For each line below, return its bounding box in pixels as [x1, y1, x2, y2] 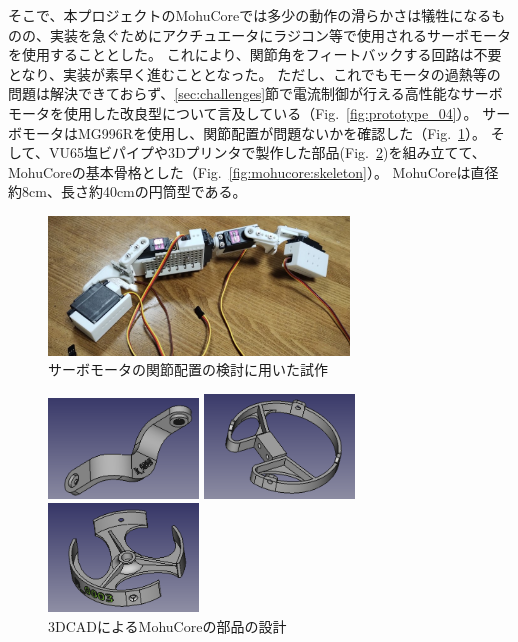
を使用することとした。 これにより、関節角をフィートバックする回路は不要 [8, 44, 502, 65]
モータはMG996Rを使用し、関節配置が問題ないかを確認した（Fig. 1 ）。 [21, 122, 487, 143]
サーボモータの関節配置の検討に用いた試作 [48, 359, 328, 380]
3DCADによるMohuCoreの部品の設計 [48, 615, 287, 636]
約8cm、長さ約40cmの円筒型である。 [8, 181, 247, 202]
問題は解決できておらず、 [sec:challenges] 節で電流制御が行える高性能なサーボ [8, 83, 503, 104]
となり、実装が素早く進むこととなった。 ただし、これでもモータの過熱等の [8, 63, 501, 84]
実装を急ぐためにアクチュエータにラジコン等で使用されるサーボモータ [49, 24, 512, 45]
